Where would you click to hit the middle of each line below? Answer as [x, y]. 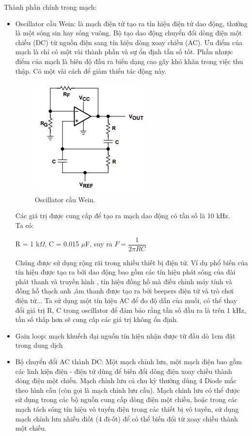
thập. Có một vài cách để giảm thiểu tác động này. [91, 71]
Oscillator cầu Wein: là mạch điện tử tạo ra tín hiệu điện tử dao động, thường [131, 23]
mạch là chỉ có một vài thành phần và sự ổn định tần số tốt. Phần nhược [124, 52]
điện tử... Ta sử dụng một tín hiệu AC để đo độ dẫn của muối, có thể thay [126, 300]
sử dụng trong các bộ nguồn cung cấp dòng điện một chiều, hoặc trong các [126, 399]
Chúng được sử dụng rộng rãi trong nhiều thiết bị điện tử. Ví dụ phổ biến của [132, 262]
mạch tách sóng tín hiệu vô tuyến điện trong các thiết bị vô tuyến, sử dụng [127, 409]
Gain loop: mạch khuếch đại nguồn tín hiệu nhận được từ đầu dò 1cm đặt [125, 335]
